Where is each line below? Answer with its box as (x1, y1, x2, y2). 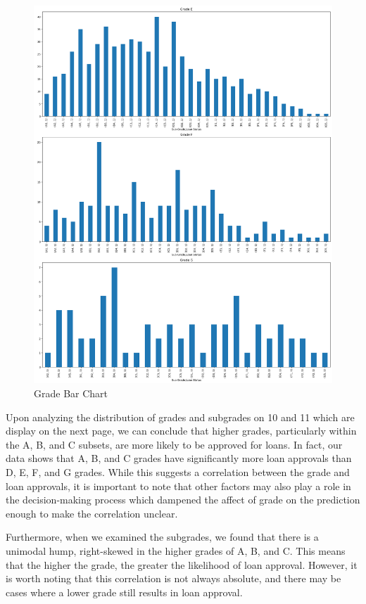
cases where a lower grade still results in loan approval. (6, 584, 243, 599)
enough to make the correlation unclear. (6, 506, 178, 520)
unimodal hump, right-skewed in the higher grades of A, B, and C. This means (6, 544, 346, 558)
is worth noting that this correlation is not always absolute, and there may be (6, 571, 341, 586)
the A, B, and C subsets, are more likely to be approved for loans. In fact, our (6, 437, 343, 451)
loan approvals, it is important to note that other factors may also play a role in (6, 478, 351, 493)
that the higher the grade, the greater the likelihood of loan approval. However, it (6, 557, 358, 572)
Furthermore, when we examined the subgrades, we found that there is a (6, 529, 319, 544)
